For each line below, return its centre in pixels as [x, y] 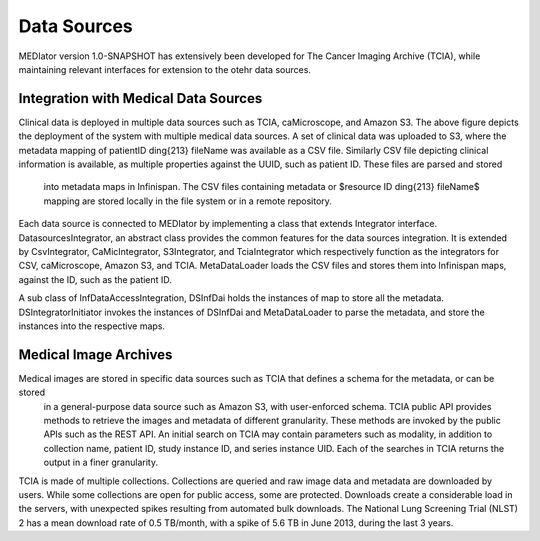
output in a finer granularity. [101, 462]
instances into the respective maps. [91, 326]
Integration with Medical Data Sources [140, 98]
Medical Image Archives [95, 354]
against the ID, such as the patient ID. [95, 279]
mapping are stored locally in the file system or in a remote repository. [187, 201]
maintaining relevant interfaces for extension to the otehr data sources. [165, 69]
